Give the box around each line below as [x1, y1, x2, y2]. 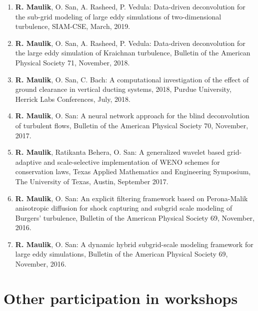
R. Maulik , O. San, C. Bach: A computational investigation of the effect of [15, 74, 249, 84]
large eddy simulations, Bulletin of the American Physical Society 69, [15, 249, 228, 259]
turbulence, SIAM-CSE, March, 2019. [15, 21, 130, 31]
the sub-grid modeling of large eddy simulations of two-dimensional [15, 11, 221, 21]
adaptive [15, 156, 41, 167]
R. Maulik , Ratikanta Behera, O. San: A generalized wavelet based [15, 147, 225, 157]
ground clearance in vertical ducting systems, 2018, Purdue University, [15, 84, 231, 94]
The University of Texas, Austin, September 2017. [15, 176, 168, 186]
